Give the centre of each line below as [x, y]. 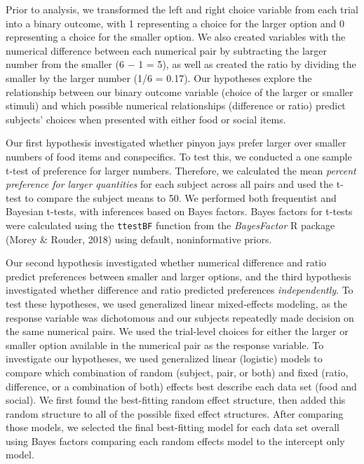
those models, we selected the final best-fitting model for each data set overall [173, 427]
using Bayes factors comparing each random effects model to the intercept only [175, 441]
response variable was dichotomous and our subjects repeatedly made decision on [180, 317]
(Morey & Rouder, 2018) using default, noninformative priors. [139, 239]
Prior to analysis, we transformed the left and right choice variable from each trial [182, 9]
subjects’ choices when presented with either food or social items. [146, 119]
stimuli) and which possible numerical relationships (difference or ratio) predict [176, 105]
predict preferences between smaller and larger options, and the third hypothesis [178, 276]
